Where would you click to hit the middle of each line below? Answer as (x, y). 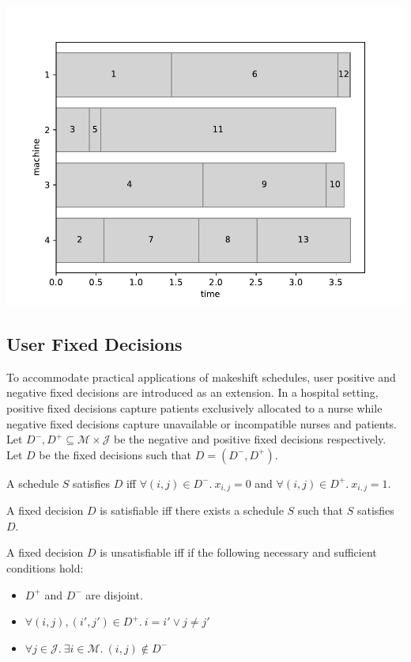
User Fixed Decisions (94, 343)
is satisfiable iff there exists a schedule (192, 510)
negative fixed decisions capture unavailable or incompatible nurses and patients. (202, 423)
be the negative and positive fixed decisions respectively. (250, 439)
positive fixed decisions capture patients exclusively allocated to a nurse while (194, 407)
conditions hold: (45, 568)
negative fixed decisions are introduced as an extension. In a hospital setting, (192, 392)
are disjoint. (114, 594)
